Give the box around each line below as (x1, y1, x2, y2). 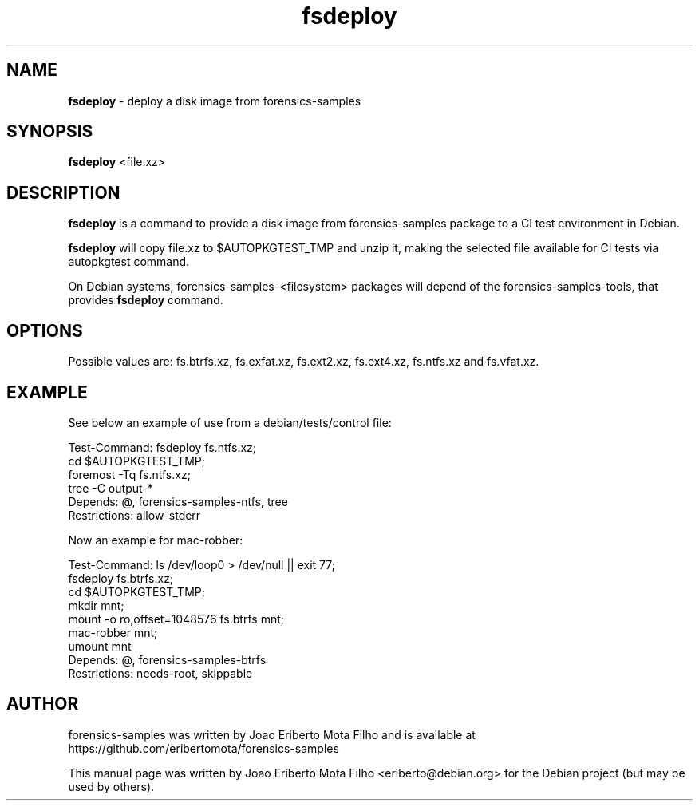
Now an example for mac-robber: (68, 532, 243, 547)
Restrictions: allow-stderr (68, 508, 201, 522)
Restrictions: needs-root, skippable (68, 666, 253, 680)
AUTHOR (6, 694, 79, 714)
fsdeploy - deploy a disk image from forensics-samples (68, 93, 361, 108)
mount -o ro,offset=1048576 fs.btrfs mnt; (68, 611, 284, 626)
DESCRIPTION (6, 182, 120, 203)
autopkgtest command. (68, 255, 190, 269)
